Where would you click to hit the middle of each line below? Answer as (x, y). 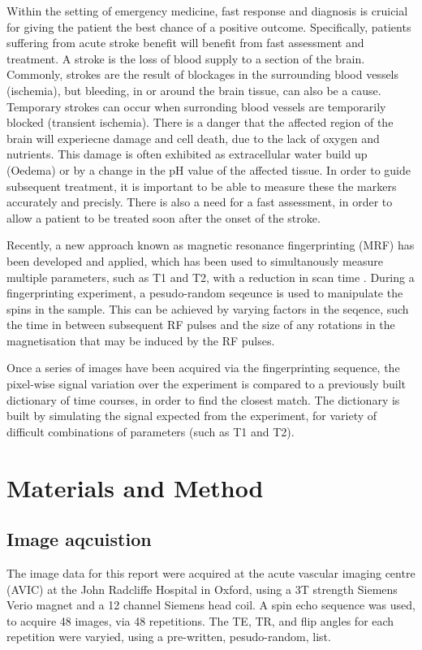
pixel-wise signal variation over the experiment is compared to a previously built (207, 384)
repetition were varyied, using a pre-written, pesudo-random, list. (169, 637)
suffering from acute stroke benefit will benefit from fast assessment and (185, 43)
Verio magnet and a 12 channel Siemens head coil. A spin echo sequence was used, (211, 605)
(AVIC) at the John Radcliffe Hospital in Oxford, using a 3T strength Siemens (202, 589)
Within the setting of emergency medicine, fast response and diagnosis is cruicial (207, 11)
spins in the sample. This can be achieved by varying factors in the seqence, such (208, 308)
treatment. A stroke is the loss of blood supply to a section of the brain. (186, 58)
